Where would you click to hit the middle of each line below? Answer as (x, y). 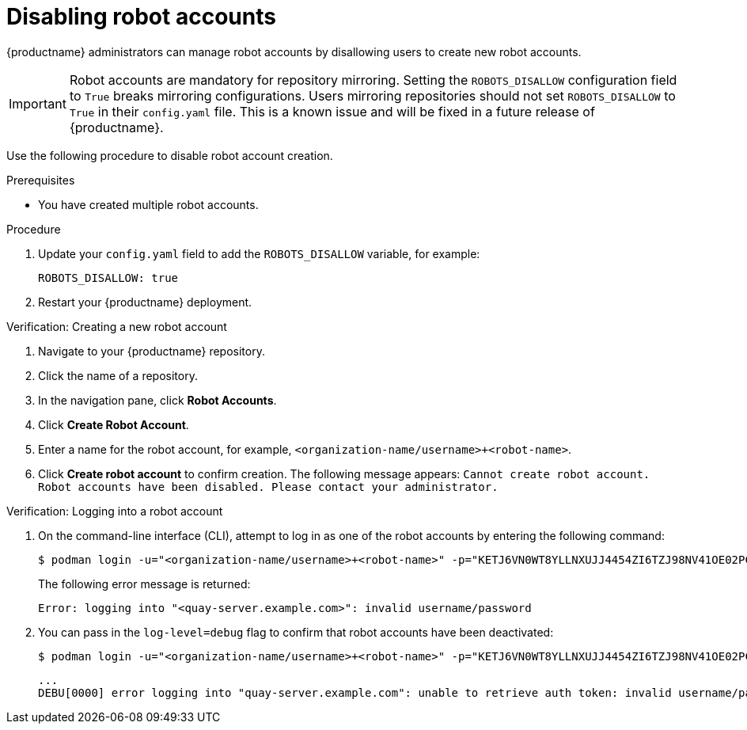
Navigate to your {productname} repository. (152, 351)
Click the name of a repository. (118, 375)
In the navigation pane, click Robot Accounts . (157, 400)
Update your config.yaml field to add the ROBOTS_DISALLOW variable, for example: (259, 253)
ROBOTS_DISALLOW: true (108, 278)
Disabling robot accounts (141, 17)
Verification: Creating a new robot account (117, 326)
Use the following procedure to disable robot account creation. (170, 155)
